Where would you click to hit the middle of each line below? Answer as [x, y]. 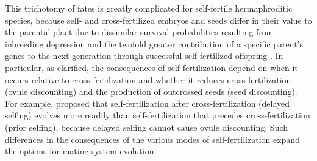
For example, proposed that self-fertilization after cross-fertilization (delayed [148, 103]
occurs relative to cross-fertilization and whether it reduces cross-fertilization [148, 79]
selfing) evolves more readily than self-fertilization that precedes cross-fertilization [158, 115]
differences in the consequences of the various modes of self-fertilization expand [152, 139]
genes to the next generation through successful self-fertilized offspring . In [144, 56]
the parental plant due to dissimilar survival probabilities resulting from [139, 32]
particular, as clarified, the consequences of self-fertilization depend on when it [151, 67]
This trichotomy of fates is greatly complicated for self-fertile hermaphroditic [149, 8]
